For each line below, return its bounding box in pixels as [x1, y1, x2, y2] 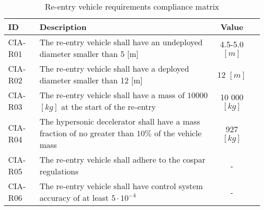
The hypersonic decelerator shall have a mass [39, 115, 200, 127]
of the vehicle [154, 127, 202, 139]
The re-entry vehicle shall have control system [39, 180, 203, 192]
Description [39, 21, 87, 33]
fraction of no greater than [39, 127, 134, 139]
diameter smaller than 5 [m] [39, 48, 139, 59]
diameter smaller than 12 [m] [39, 74, 143, 86]
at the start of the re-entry [61, 101, 156, 112]
